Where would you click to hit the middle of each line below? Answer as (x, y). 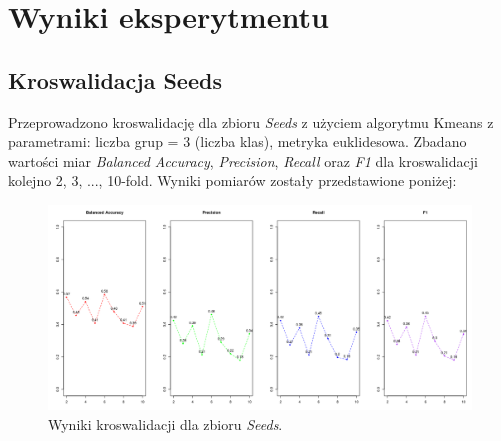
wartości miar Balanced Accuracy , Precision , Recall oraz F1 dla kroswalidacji (243, 160)
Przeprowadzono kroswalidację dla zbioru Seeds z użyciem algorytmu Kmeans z (251, 121)
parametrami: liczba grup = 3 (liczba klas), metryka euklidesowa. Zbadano (237, 141)
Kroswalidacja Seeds (115, 79)
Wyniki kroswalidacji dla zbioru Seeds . (165, 423)
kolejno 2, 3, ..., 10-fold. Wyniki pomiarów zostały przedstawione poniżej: (232, 180)
